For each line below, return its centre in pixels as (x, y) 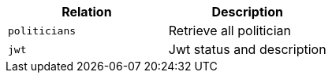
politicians (42, 31)
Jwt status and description (247, 49)
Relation (87, 12)
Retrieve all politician (229, 31)
